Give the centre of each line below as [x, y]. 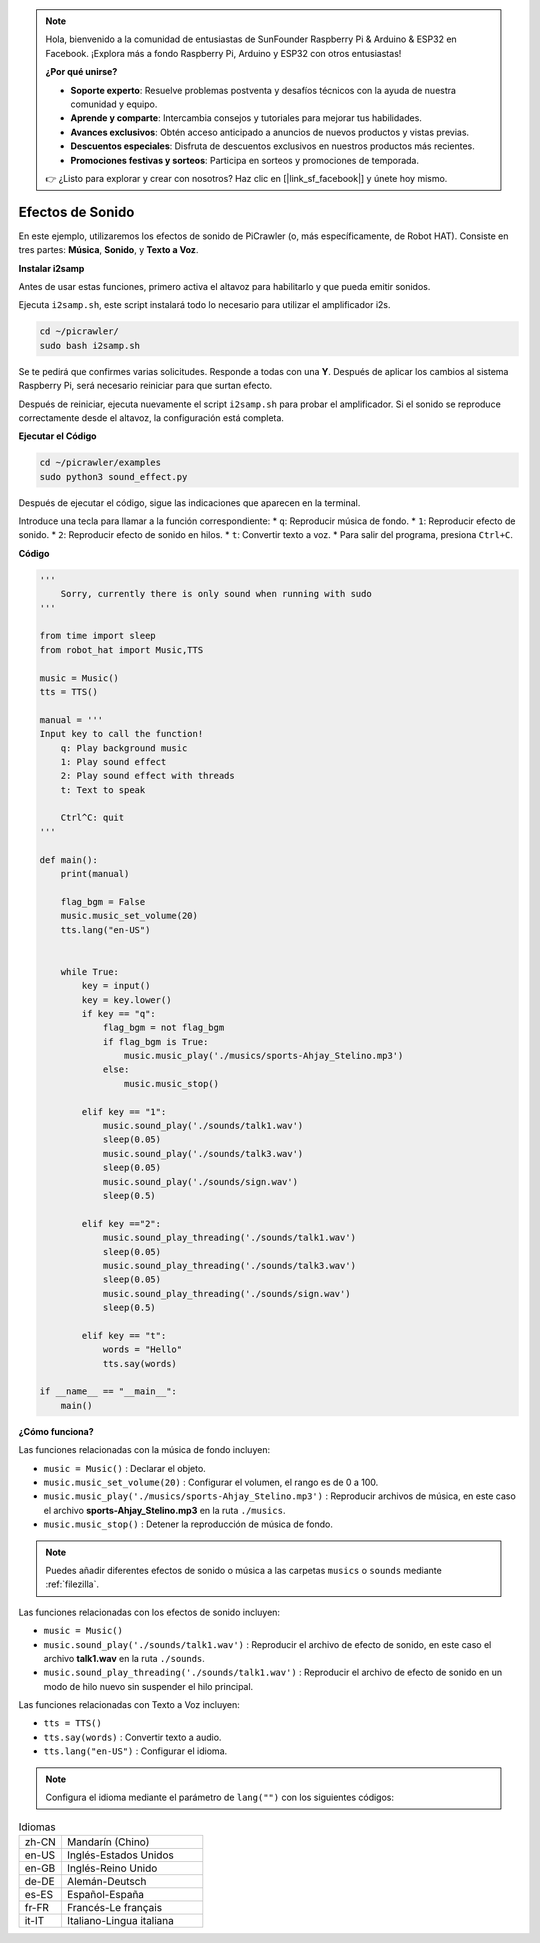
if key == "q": [119, 1013]
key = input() [116, 986]
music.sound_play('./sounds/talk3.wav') [203, 1153]
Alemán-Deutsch [106, 1881]
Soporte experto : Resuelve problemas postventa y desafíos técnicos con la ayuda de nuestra [263, 90]
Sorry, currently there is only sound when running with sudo [216, 594]
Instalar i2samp [51, 268]
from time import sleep [98, 636]
